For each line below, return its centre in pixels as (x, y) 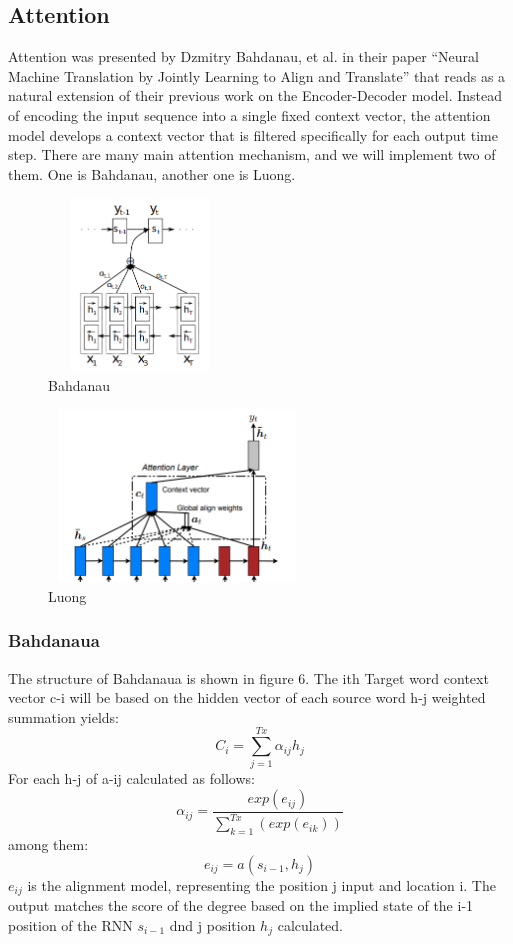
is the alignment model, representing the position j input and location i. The (261, 884)
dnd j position (212, 924)
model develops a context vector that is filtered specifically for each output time (253, 134)
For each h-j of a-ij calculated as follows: (131, 778)
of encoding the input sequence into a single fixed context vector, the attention (249, 114)
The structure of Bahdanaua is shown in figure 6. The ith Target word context (248, 677)
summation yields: (63, 716)
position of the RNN (70, 924)
